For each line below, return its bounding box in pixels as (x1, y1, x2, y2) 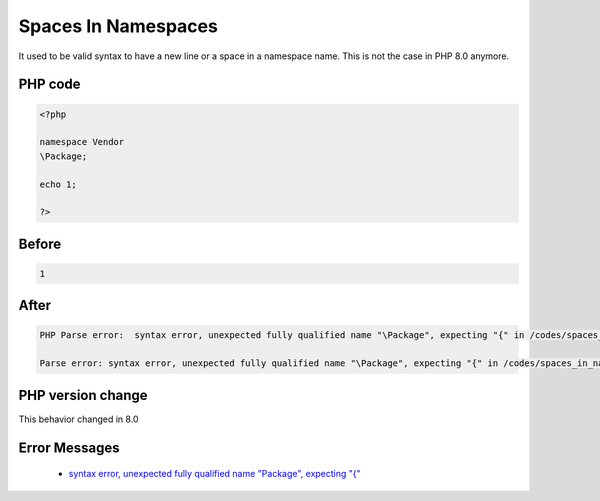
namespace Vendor (39, 136, 125, 148)
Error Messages (18, 439, 120, 456)
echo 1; (39, 178, 77, 190)
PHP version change (18, 386, 149, 404)
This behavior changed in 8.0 (18, 413, 139, 425)
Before (18, 235, 62, 252)
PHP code (18, 76, 81, 93)
